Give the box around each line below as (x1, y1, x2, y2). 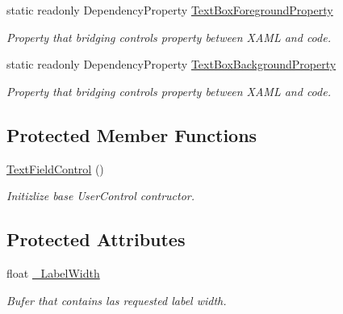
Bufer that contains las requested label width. (6, 291, 227, 308)
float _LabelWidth (6, 264, 100, 281)
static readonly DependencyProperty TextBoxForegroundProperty (6, 2, 333, 18)
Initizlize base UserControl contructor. (6, 187, 195, 204)
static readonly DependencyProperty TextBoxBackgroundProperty (6, 56, 337, 73)
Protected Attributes (6, 227, 186, 252)
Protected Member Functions (6, 122, 257, 147)
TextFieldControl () (6, 160, 104, 177)
